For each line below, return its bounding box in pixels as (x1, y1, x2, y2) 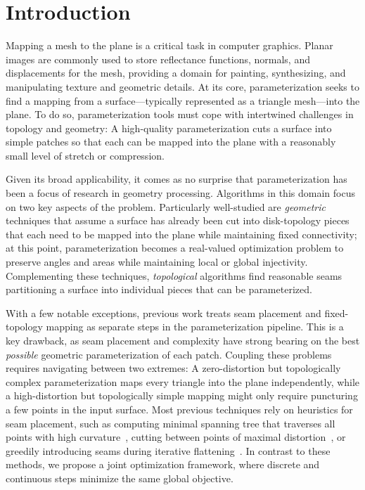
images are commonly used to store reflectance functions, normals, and (6, 51, 310, 66)
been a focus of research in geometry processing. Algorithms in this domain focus (6, 186, 355, 200)
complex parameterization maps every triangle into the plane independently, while (6, 374, 360, 389)
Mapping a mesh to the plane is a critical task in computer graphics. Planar (6, 38, 333, 53)
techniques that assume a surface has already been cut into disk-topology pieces (6, 213, 350, 228)
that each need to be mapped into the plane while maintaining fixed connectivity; (6, 226, 357, 241)
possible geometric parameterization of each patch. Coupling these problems (6, 347, 332, 361)
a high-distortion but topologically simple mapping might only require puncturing (6, 388, 358, 403)
